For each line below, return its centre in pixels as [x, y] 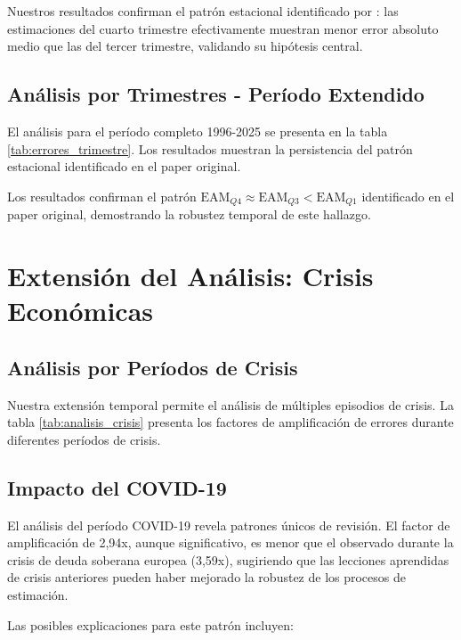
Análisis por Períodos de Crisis [153, 367]
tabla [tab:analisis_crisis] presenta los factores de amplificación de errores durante [230, 422]
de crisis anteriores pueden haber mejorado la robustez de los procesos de [206, 577]
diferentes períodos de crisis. [84, 439]
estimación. [38, 594]
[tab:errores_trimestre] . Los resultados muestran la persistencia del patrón [210, 148]
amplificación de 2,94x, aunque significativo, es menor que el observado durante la [230, 542]
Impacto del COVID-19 [117, 487]
